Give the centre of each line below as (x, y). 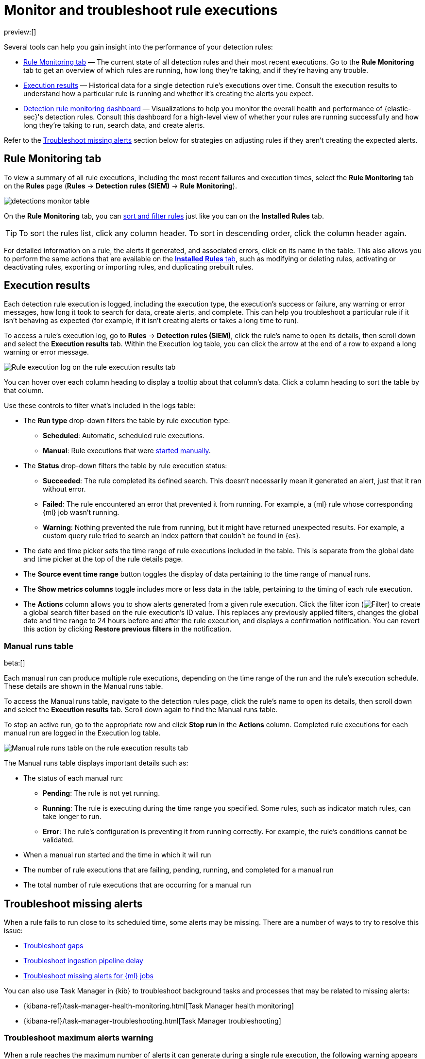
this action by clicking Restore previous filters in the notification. (127, 629)
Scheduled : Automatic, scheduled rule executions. (124, 436)
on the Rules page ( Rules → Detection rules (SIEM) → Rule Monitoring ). (120, 186)
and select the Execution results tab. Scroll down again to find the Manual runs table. (141, 710)
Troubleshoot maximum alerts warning (79, 1038)
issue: (13, 931)
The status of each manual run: (73, 778)
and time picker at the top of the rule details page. (103, 559)
